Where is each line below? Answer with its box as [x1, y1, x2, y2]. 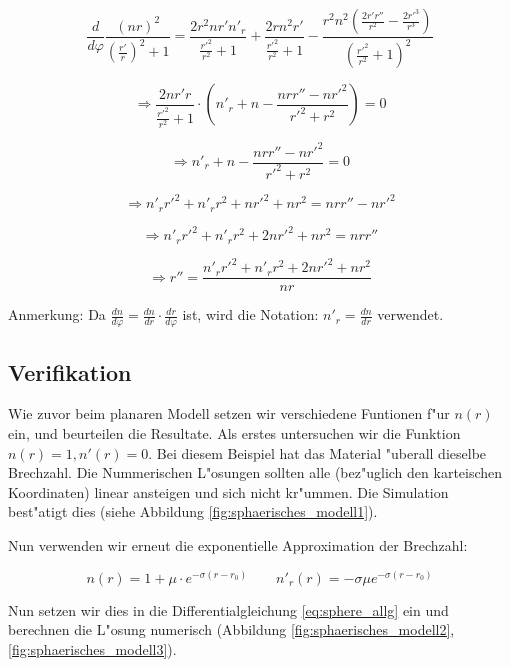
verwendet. [377, 304, 444, 325]
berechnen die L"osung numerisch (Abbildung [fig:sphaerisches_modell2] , [8, 619, 455, 640]
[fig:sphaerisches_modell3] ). [8, 638, 177, 659]
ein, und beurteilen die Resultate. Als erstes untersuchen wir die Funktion [8, 423, 461, 444]
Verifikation [8, 356, 132, 387]
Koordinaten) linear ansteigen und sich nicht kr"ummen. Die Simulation [8, 481, 449, 502]
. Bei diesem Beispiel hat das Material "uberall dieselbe [148, 442, 487, 463]
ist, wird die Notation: [182, 304, 319, 325]
